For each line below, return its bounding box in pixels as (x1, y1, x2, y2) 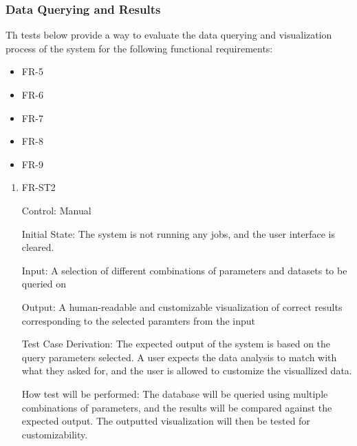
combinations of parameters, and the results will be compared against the (21, 400, 332, 414)
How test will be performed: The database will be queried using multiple (21, 386, 328, 401)
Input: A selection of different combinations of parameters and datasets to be (21, 263, 347, 277)
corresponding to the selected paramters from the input (21, 313, 255, 327)
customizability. (21, 427, 88, 441)
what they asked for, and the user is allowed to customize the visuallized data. (21, 363, 352, 378)
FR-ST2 (21, 180, 56, 194)
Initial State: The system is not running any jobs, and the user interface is (21, 226, 335, 241)
